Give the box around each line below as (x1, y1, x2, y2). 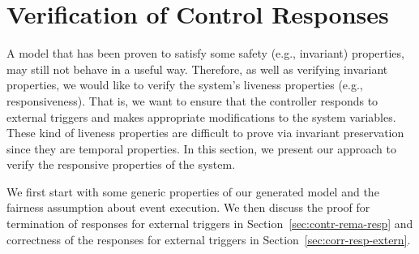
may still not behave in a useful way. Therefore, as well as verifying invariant (6, 60, 388, 77)
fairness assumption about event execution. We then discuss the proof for (6, 199, 370, 216)
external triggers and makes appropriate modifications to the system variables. (6, 108, 396, 125)
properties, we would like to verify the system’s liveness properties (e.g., (6, 76, 363, 93)
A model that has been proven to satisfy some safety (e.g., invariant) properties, (6, 45, 404, 62)
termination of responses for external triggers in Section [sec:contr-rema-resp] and (6, 215, 413, 232)
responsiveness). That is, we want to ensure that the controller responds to (6, 92, 378, 109)
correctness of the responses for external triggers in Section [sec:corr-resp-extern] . (6, 230, 411, 248)
